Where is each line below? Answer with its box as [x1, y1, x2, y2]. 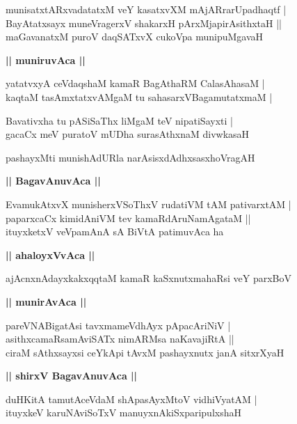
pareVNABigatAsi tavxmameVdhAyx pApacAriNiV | [6, 317, 231, 332]
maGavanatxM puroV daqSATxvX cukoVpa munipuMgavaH [6, 29, 264, 44]
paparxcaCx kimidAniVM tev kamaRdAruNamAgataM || [6, 210, 251, 225]
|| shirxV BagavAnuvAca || [6, 368, 138, 383]
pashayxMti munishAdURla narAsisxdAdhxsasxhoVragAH [6, 150, 255, 164]
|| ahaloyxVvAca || [6, 247, 95, 262]
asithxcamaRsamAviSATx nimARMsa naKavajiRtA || [6, 331, 234, 346]
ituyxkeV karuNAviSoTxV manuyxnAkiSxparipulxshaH [6, 405, 241, 420]
